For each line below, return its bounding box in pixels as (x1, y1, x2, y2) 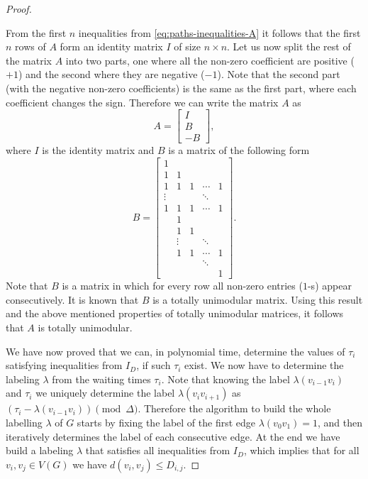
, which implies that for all (243, 443, 359, 458)
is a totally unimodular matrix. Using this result (152, 292, 363, 307)
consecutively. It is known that (6, 292, 139, 307)
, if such (136, 358, 171, 373)
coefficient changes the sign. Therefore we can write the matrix (6, 94, 279, 109)
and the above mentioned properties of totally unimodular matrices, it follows (6, 306, 344, 321)
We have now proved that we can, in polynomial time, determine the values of (6, 343, 345, 358)
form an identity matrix (60, 39, 163, 54)
